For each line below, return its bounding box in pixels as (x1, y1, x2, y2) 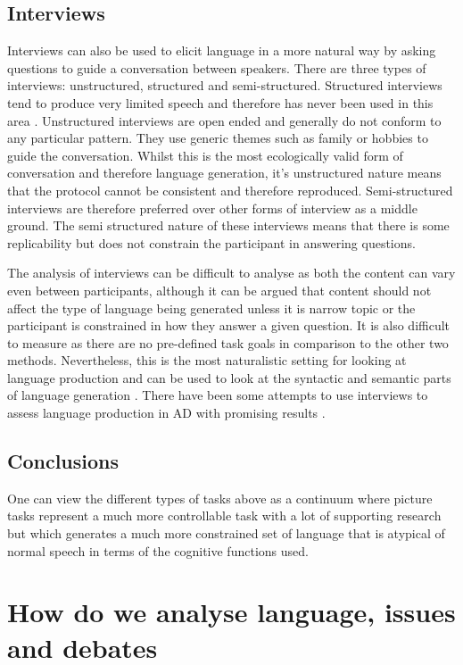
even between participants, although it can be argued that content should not (7, 280, 432, 299)
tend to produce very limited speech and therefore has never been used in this (7, 93, 434, 112)
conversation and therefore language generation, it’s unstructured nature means (7, 163, 442, 182)
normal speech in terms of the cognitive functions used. (7, 541, 309, 560)
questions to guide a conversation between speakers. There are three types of (7, 58, 426, 77)
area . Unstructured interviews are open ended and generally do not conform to (7, 111, 442, 129)
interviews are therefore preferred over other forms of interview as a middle (7, 198, 418, 217)
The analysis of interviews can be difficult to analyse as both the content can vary (7, 263, 456, 282)
